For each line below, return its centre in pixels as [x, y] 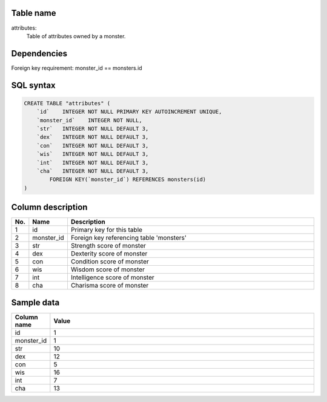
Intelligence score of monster [112, 277]
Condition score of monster [110, 262]
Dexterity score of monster [109, 254]
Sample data [35, 302]
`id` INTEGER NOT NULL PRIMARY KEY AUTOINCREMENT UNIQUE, [129, 112]
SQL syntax [33, 85]
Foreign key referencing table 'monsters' [129, 238]
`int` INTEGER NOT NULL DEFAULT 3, [93, 163]
